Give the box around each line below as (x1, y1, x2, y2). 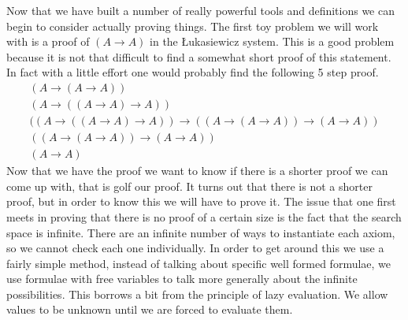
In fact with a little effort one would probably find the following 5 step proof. (6, 64, 379, 80)
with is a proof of (6, 33, 90, 50)
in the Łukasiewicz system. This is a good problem (150, 33, 395, 50)
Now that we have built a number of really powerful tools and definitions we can (6, 2, 395, 18)
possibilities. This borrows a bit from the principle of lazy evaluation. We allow (6, 285, 388, 302)
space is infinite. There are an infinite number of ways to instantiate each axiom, (6, 224, 395, 240)
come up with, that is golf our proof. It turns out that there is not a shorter (6, 177, 373, 194)
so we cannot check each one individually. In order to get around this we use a (6, 240, 384, 256)
